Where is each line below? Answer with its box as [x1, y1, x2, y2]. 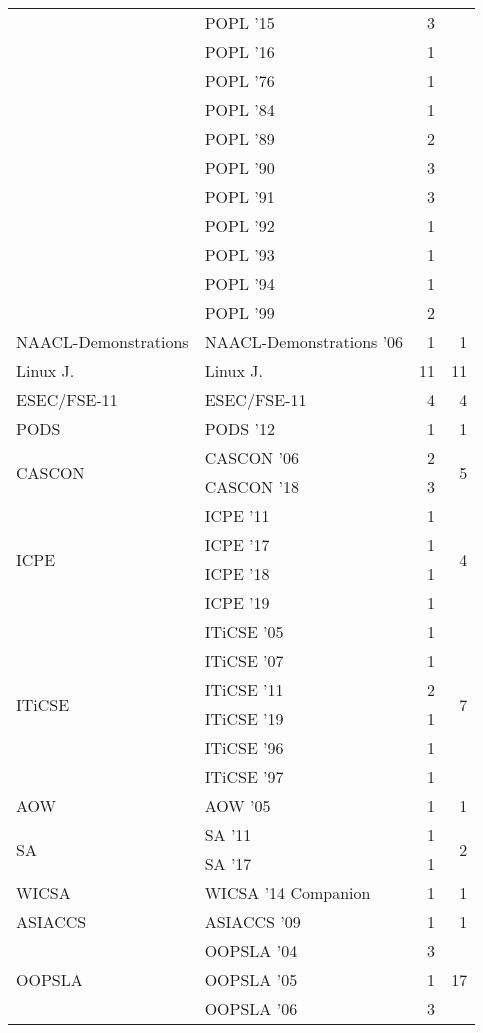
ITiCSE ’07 [204, 649, 284, 672]
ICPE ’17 [204, 533, 270, 556]
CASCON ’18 [204, 475, 299, 498]
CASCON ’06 [204, 446, 299, 469]
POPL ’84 [204, 98, 275, 121]
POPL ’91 [204, 185, 275, 208]
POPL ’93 [204, 243, 275, 266]
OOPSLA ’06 [204, 997, 298, 1020]
